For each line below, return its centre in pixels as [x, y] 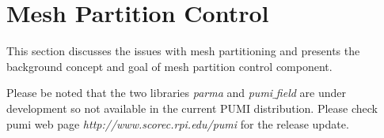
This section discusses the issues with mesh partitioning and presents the [183, 51]
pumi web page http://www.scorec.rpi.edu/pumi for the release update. [178, 123]
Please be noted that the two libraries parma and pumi [140, 93]
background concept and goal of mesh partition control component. [169, 66]
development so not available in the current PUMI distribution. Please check [192, 108]
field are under [311, 93]
